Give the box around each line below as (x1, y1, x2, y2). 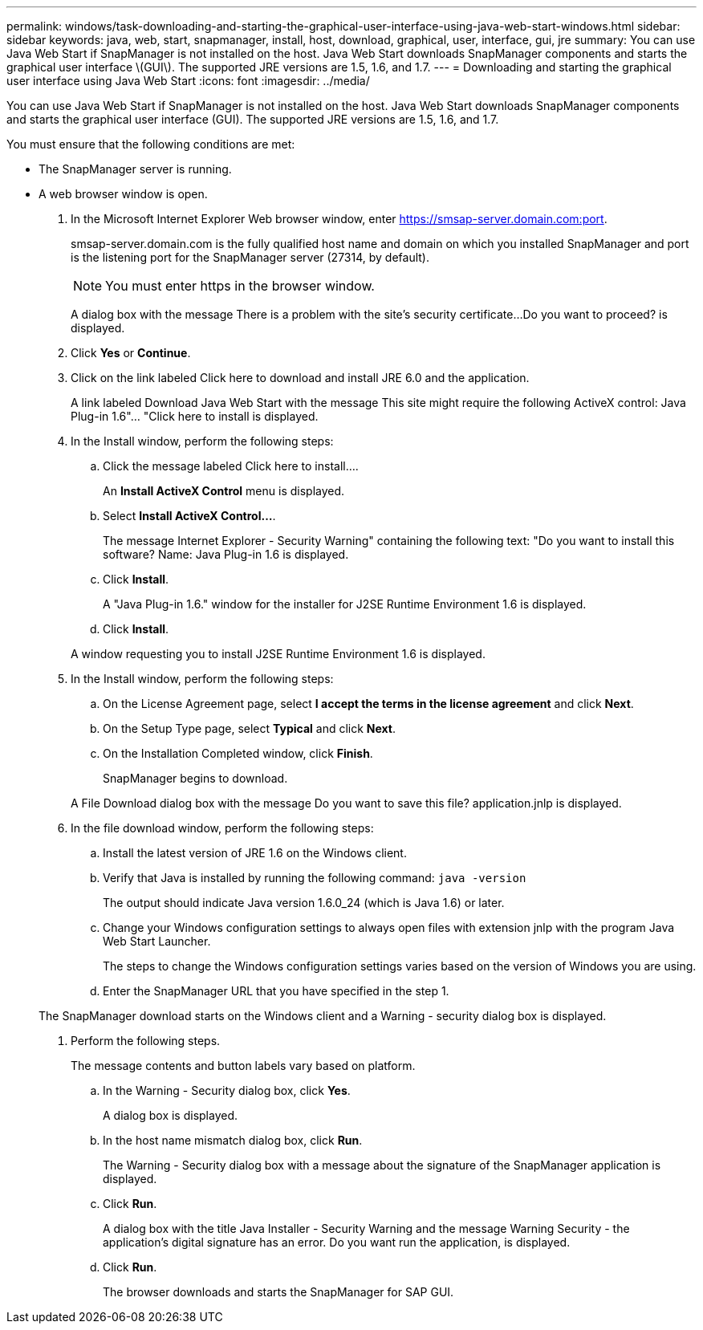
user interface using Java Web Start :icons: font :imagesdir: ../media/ (6, 74, 370, 87)
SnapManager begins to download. (103, 771, 288, 785)
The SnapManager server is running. (39, 162, 232, 176)
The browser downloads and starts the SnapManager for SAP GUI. (103, 1285, 454, 1299)
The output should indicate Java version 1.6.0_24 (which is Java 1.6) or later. (103, 896, 505, 909)
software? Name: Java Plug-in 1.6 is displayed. (103, 547, 349, 561)
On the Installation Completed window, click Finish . (103, 746, 373, 760)
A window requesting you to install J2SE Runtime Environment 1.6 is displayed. (71, 647, 486, 661)
